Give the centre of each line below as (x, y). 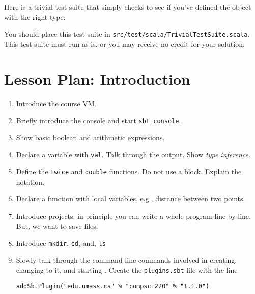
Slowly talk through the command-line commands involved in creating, (126, 260)
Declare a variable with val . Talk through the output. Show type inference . (133, 154)
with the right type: (35, 17)
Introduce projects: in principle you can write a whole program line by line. (133, 215)
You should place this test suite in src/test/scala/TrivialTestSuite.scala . (127, 34)
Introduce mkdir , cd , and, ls (61, 243)
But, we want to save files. (57, 226)
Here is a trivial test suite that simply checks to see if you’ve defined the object (128, 7)
